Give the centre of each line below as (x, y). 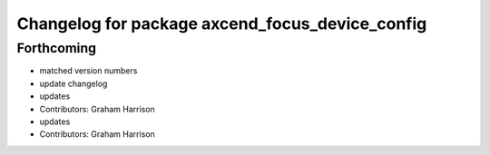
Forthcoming (57, 48)
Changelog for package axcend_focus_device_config (222, 24)
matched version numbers (88, 71)
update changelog (73, 83)
